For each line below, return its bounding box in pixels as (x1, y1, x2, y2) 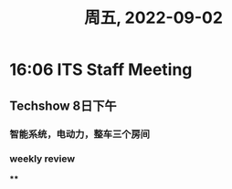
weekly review (9, 152, 76, 165)
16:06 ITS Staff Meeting (9, 59, 193, 80)
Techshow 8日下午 (9, 98, 117, 113)
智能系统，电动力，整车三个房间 (9, 128, 151, 141)
